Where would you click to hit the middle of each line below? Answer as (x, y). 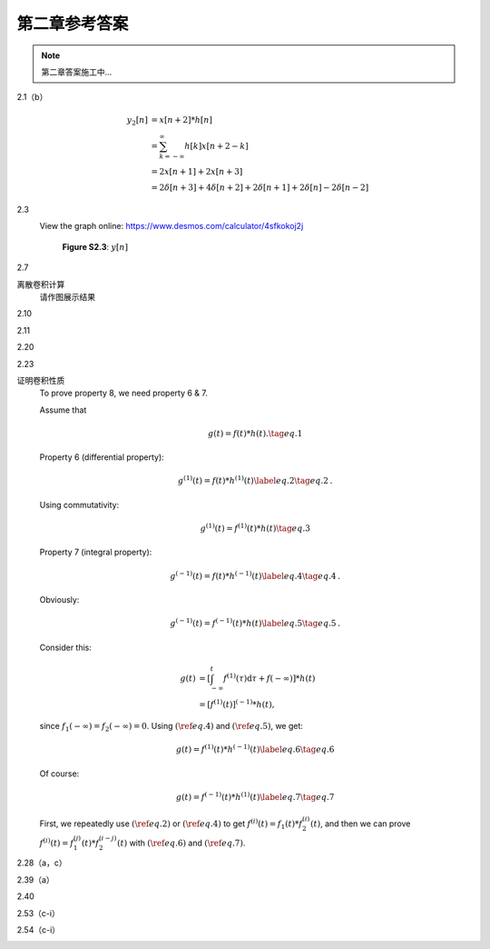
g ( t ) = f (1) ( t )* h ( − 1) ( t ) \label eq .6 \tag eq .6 (255, 749)
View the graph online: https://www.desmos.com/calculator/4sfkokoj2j (171, 226)
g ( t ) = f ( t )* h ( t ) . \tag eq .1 (255, 433)
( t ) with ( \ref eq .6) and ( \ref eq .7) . (181, 843)
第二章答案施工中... (77, 72)
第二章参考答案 (73, 24)
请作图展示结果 (67, 296)
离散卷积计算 (41, 284)
